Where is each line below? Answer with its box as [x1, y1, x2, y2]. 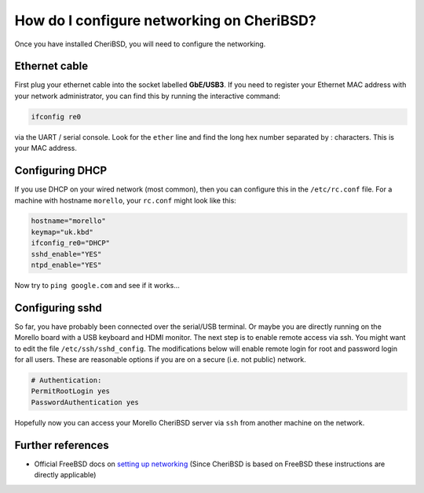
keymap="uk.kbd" [31, 228, 94, 236]
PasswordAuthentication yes [31, 397, 139, 407]
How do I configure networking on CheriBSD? [14, 12, 317, 29]
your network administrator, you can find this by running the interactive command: [14, 91, 280, 100]
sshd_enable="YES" [31, 250, 102, 258]
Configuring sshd [14, 301, 102, 314]
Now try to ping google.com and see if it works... [14, 281, 181, 290]
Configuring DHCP [14, 164, 108, 177]
